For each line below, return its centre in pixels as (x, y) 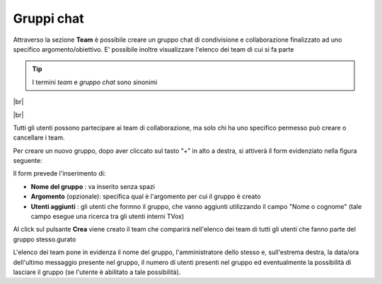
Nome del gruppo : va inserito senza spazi (93, 186)
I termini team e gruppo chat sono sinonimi (95, 82)
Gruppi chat (48, 18)
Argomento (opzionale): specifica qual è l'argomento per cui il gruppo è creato (146, 197)
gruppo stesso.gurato (45, 239)
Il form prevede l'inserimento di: (59, 174)
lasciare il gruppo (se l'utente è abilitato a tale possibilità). (97, 272)
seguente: (28, 161)
